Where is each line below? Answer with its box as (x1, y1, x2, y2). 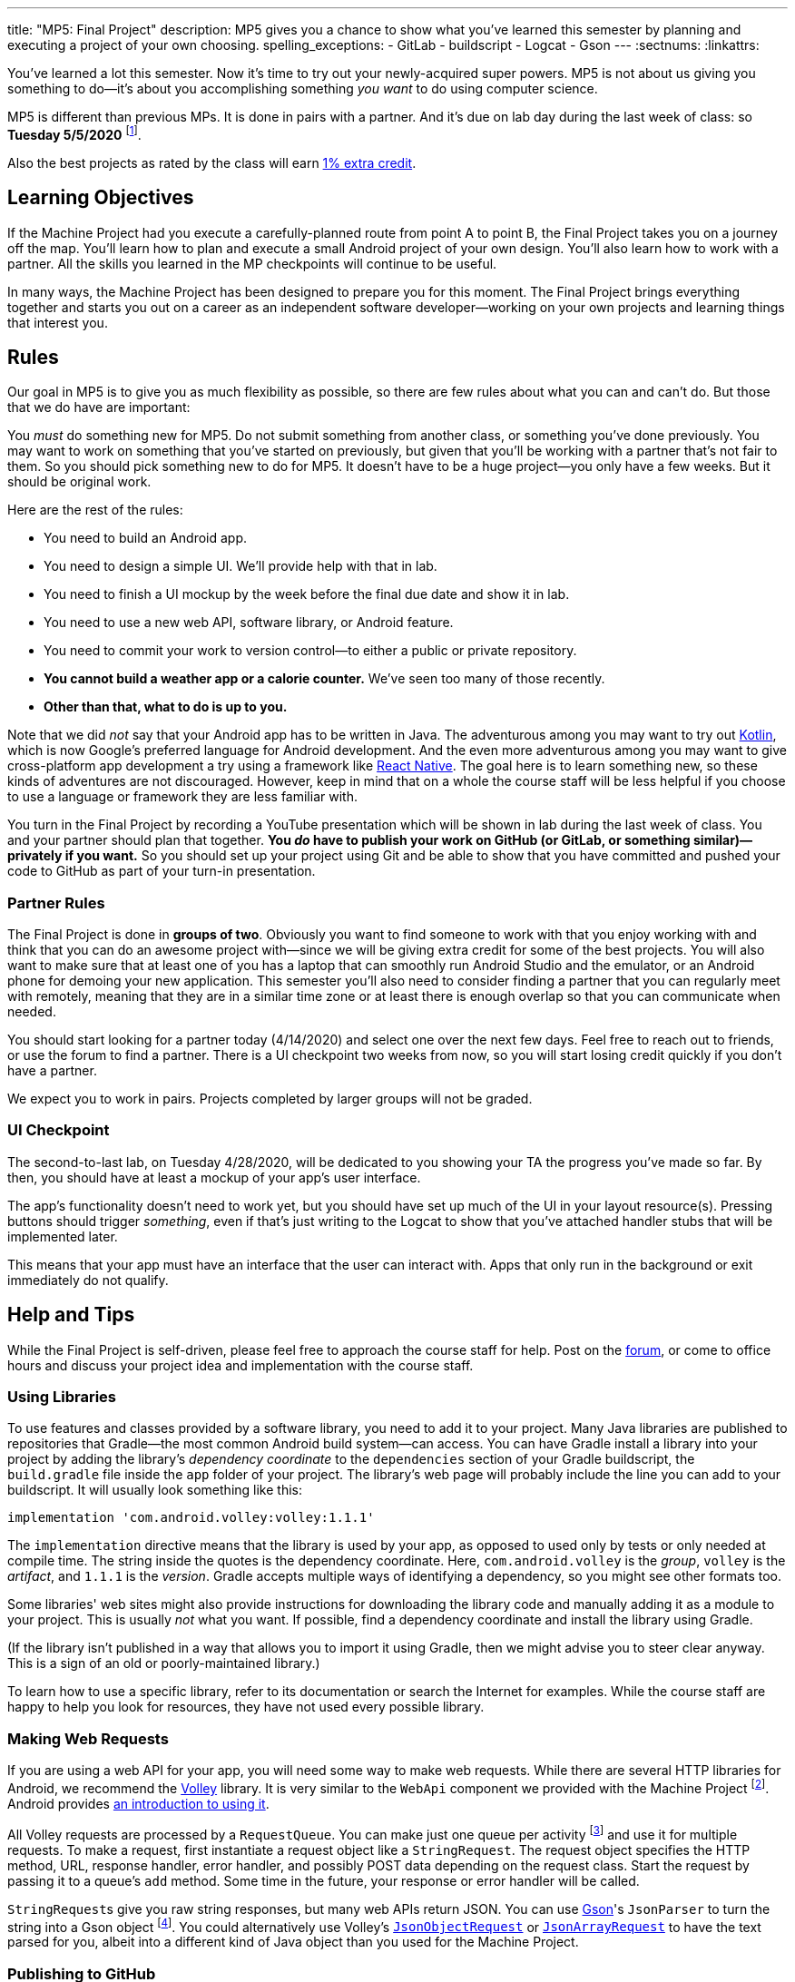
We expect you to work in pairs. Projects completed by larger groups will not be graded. (7, 1091, 533, 1107)
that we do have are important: (7, 399, 191, 416)
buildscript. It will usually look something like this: (7, 1482, 303, 1498)
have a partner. (7, 1063, 97, 1079)
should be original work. (7, 474, 152, 490)
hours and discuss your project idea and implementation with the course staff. (7, 1357, 474, 1373)
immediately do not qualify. (7, 1271, 169, 1288)
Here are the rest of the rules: (7, 502, 183, 518)
